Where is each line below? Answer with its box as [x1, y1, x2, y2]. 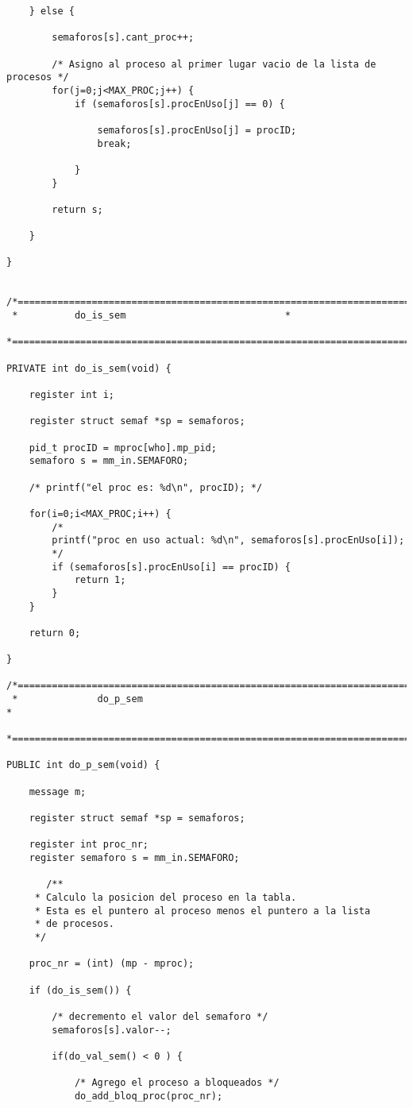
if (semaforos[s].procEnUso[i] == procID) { [52, 561, 291, 573]
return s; [52, 203, 103, 215]
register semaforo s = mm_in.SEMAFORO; [29, 852, 240, 863]
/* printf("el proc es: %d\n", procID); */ [29, 481, 263, 493]
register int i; [29, 389, 115, 401]
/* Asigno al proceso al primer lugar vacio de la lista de [52, 58, 376, 70]
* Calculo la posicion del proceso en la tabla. [34, 891, 297, 903]
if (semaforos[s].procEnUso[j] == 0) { [74, 98, 285, 110]
